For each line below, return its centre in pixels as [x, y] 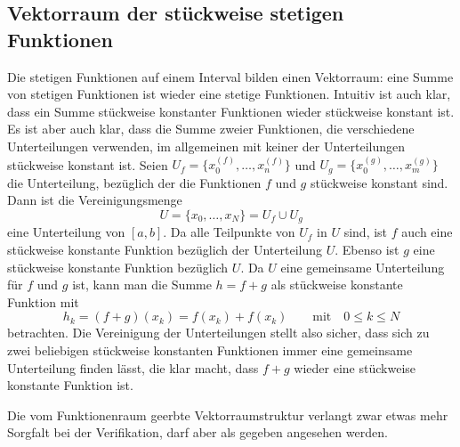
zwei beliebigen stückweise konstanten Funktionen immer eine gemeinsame [210, 350]
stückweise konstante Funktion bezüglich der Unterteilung [165, 250]
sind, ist [366, 232]
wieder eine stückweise [355, 367]
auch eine [427, 232]
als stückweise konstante [337, 284]
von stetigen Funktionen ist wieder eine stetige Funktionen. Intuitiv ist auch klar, [229, 94]
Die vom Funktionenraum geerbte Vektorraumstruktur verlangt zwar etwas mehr [228, 414]
